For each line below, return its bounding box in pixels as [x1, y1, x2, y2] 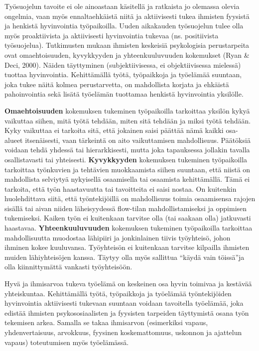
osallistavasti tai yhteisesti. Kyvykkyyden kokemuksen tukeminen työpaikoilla [4, 154, 248, 164]
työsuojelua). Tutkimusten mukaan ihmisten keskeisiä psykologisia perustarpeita [4, 40, 250, 50]
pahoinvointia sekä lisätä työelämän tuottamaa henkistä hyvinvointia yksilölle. [4, 89, 244, 99]
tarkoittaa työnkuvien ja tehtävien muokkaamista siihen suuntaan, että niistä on [4, 164, 251, 174]
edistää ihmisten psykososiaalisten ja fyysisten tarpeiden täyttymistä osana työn [4, 307, 249, 318]
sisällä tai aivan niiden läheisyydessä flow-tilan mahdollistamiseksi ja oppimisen [4, 203, 247, 213]
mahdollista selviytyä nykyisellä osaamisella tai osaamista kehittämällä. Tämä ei [4, 174, 250, 184]
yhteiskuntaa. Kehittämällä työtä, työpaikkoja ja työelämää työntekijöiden [4, 288, 232, 298]
